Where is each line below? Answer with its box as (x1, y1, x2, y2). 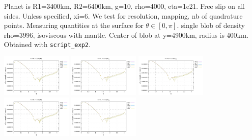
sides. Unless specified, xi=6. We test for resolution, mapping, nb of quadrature (4, 10, 243, 21)
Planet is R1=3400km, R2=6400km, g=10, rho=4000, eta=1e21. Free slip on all (4, 1, 245, 11)
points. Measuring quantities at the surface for (4, 20, 143, 30)
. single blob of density (177, 20, 245, 30)
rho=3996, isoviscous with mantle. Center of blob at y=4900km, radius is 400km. (4, 29, 249, 40)
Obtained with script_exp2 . (4, 39, 91, 49)
